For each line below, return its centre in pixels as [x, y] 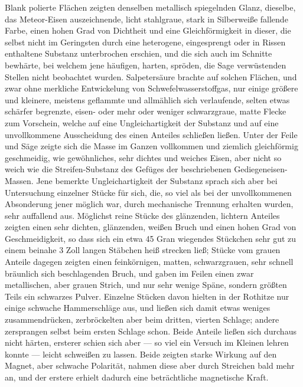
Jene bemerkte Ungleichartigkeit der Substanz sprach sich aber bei [157, 180]
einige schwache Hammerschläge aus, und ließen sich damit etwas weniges [138, 308]
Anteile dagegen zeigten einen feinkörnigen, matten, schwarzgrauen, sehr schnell [149, 262]
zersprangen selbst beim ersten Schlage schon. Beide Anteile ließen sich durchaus [151, 331]
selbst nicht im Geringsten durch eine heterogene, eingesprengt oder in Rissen [145, 42]
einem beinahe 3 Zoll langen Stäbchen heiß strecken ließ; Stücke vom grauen [143, 250]
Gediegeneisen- [261, 169]
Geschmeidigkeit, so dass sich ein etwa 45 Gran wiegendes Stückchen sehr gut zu [151, 238]
